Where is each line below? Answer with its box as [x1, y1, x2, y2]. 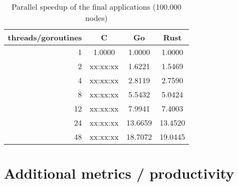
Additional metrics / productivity [4, 163, 235, 183]
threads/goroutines [8, 32, 82, 43]
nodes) [85, 12, 108, 23]
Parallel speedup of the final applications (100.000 [11, 1, 182, 12]
